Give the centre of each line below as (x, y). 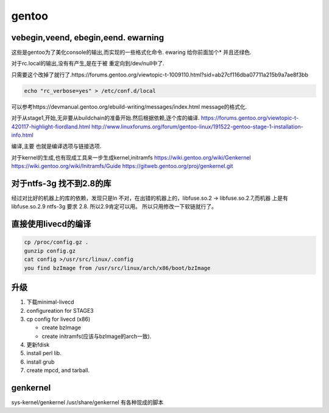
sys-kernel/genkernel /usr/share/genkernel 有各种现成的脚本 (87, 403)
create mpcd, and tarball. (58, 370)
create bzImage (62, 327)
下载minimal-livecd (50, 302)
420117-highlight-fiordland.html (51, 126)
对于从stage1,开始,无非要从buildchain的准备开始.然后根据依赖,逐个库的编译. (106, 118)
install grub (41, 362)
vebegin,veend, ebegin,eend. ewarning (88, 38)
